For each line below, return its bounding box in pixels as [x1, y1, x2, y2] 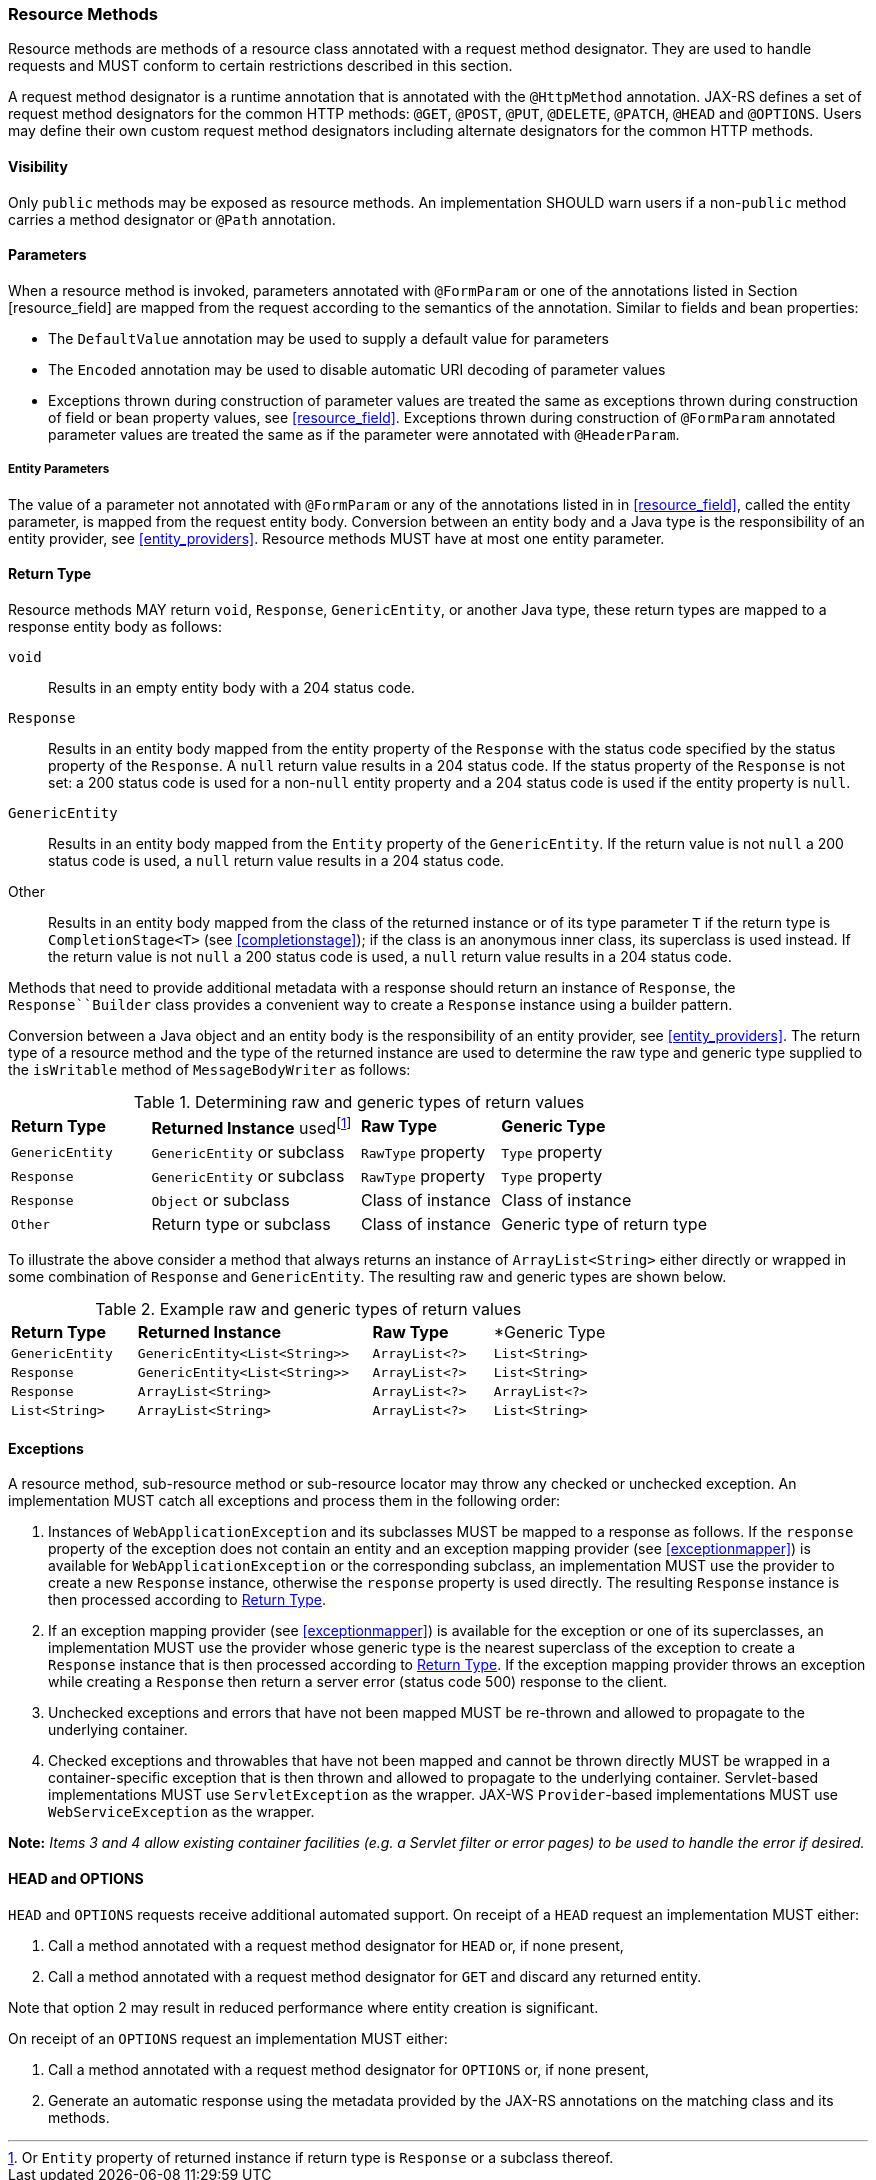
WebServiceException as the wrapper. [48, 1803, 315, 1821]
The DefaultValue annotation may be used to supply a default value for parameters [48, 329, 609, 347]
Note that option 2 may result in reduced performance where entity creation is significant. [8, 1998, 599, 2016]
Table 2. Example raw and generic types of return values [95, 1299, 522, 1320]
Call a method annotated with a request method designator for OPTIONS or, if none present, [48, 2060, 650, 2078]
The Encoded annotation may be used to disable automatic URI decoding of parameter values [48, 360, 666, 378]
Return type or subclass [151, 1214, 331, 1235]
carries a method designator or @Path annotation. [8, 210, 336, 228]
